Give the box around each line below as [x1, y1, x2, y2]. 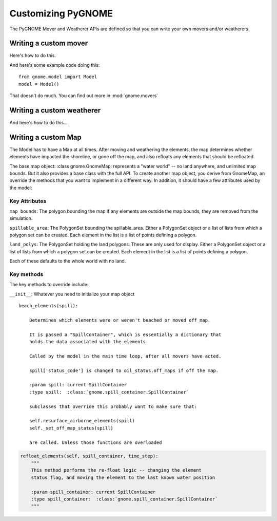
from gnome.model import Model [18, 74, 97, 80]
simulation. [9, 215, 33, 221]
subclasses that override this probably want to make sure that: [29, 403, 197, 410]
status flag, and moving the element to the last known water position [31, 474, 215, 480]
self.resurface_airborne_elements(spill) [29, 418, 135, 424]
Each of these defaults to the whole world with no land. [9, 258, 126, 264]
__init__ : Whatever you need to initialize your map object [9, 291, 135, 297]
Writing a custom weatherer [9, 106, 101, 115]
